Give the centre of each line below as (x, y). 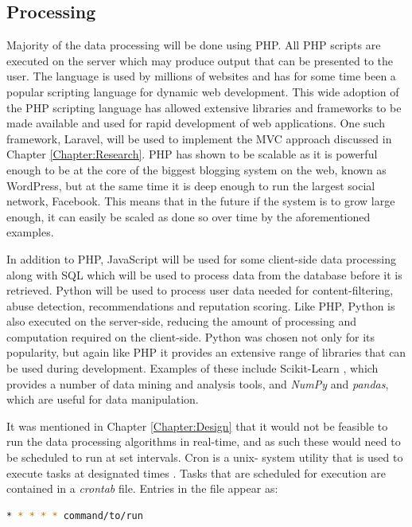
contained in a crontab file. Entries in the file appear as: (142, 488)
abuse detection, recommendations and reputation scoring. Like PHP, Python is (201, 305)
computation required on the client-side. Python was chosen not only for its (191, 336)
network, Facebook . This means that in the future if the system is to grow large (201, 201)
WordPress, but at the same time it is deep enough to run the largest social (191, 185)
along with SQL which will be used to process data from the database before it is (204, 274)
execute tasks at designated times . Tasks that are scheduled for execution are (196, 472)
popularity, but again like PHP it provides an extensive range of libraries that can (206, 352)
